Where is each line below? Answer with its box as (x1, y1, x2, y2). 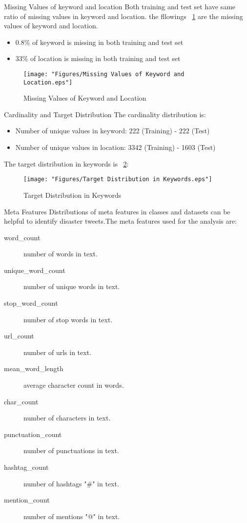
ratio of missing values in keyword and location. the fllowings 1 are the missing (4, 11, 243, 21)
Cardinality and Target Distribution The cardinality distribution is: (4, 109, 206, 119)
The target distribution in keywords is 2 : (4, 158, 129, 168)
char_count (4, 396, 39, 406)
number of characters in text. (23, 413, 111, 423)
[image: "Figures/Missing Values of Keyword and (23, 70, 185, 78)
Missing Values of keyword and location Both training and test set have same (4, 1, 236, 11)
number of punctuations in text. (23, 445, 119, 456)
